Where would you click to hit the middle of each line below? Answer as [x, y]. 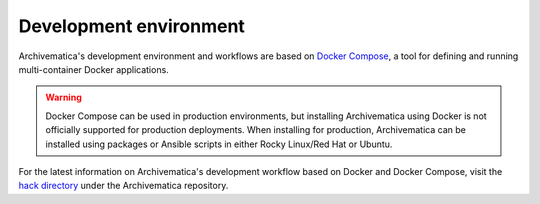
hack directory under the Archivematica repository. [123, 186]
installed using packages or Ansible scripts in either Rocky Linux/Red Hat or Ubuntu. [219, 144]
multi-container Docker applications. [93, 69]
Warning [63, 97]
